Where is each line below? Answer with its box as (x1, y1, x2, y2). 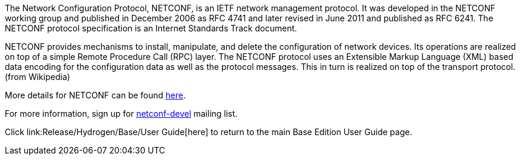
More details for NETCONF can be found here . (5, 90, 186, 100)
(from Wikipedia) (5, 72, 70, 82)
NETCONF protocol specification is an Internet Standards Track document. (5, 23, 297, 33)
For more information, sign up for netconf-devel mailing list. (5, 108, 238, 119)
